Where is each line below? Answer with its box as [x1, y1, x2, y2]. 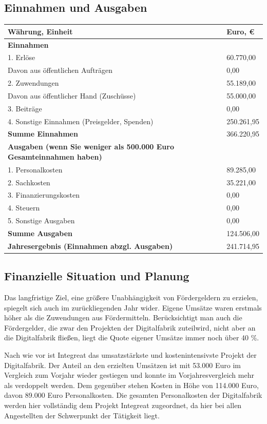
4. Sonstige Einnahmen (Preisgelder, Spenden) [8, 115, 154, 126]
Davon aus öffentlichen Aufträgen [8, 65, 113, 75]
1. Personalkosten [8, 164, 63, 175]
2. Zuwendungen [8, 78, 59, 88]
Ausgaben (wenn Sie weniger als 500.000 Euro [8, 141, 174, 152]
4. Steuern [8, 202, 40, 213]
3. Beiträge [8, 103, 42, 113]
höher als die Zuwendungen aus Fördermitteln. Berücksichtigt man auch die [4, 312, 242, 323]
